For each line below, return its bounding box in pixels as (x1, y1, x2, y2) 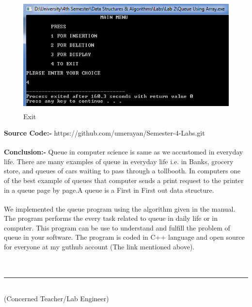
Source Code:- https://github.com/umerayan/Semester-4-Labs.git (4, 127, 205, 138)
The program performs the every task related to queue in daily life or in (4, 213, 218, 223)
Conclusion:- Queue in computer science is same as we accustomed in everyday (4, 147, 243, 157)
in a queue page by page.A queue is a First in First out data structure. (4, 184, 214, 195)
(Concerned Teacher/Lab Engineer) (4, 293, 109, 304)
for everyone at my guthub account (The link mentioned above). (4, 242, 195, 252)
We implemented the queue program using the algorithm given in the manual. (4, 203, 236, 214)
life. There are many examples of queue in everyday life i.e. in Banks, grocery (4, 156, 234, 166)
